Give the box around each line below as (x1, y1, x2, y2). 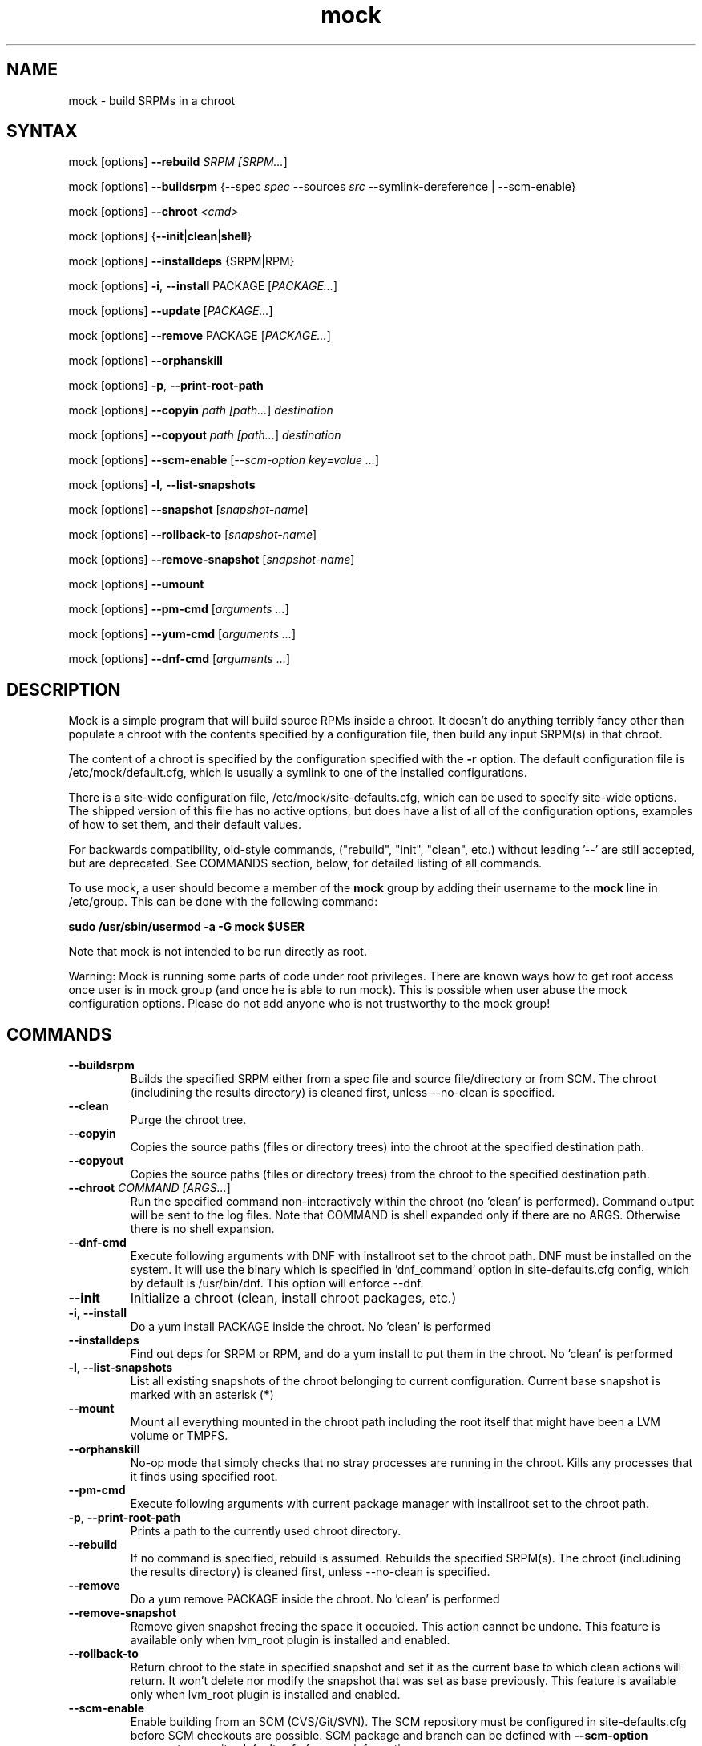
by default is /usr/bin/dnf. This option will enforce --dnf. (130, 1276, 424, 1291)
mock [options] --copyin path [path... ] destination (68, 403, 333, 418)
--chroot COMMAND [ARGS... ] (68, 1181, 231, 1195)
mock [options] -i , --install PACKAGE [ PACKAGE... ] (68, 279, 338, 293)
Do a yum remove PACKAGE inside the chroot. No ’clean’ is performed (130, 1592, 500, 1607)
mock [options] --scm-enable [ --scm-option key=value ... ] (68, 453, 380, 467)
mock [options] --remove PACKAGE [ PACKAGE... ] (68, 329, 331, 343)
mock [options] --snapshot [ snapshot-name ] (68, 503, 309, 517)
